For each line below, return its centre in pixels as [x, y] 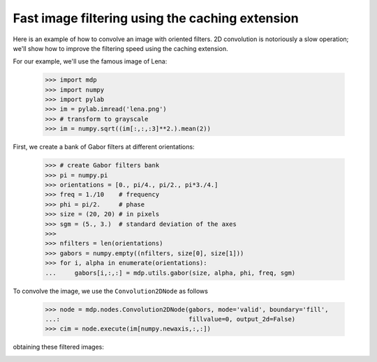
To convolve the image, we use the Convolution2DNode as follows [111, 291]
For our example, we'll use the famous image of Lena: [90, 61]
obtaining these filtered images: [59, 347]
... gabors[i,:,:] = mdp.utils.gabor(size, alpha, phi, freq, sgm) [170, 273]
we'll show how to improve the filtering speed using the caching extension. [120, 48]
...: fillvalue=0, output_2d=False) [170, 319]
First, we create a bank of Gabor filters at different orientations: [104, 147]
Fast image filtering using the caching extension [156, 18]
